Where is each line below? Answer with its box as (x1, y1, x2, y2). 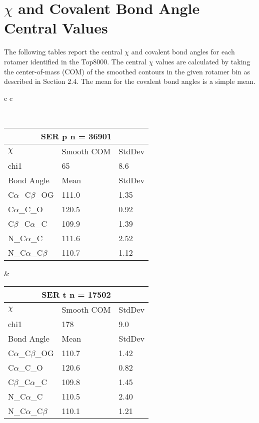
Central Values (4, 17, 108, 38)
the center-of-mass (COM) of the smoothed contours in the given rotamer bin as (4, 66, 250, 76)
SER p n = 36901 (40, 130, 112, 142)
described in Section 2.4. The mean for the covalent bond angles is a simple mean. (4, 76, 255, 86)
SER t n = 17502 (41, 289, 111, 301)
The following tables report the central (4, 46, 122, 57)
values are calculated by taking (155, 56, 250, 66)
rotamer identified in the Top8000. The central (4, 56, 147, 66)
